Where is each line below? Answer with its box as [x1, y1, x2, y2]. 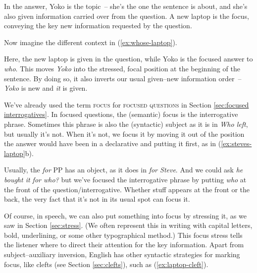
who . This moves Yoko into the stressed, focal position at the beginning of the [4, 63, 240, 73]
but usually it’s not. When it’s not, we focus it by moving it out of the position [4, 128, 245, 139]
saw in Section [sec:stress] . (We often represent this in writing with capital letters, [4, 220, 253, 230]
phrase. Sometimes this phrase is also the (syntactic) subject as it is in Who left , [4, 118, 248, 129]
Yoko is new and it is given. [4, 83, 88, 93]
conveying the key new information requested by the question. [4, 20, 192, 31]
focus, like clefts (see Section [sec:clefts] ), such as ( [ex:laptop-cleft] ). [4, 259, 208, 269]
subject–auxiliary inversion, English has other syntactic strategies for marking [4, 249, 240, 260]
